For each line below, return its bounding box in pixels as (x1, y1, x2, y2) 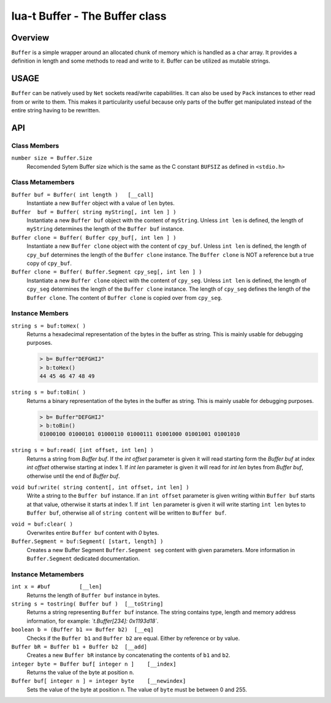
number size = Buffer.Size (11, 155, 93, 162)
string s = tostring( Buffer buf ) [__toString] (11, 600, 164, 607)
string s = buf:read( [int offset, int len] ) (11, 447, 154, 454)
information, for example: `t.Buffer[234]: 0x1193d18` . (26, 617, 159, 624)
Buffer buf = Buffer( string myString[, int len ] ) (11, 209, 177, 215)
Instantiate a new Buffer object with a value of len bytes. (26, 199, 175, 207)
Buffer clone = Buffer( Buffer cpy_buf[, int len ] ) (11, 234, 177, 241)
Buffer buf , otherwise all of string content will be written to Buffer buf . (26, 509, 227, 517)
